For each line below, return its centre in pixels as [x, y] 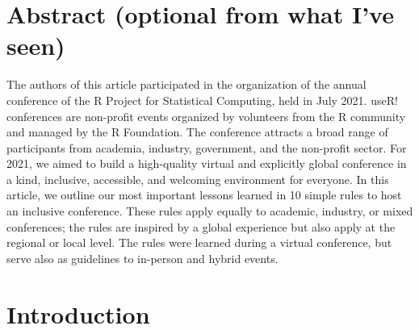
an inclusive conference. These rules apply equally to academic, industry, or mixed [210, 211]
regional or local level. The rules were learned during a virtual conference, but [199, 242]
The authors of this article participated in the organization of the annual [186, 84]
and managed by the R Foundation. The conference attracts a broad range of [197, 132]
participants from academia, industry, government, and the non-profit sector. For [207, 147]
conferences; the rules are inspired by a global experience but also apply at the [201, 226]
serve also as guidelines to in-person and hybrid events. [142, 258]
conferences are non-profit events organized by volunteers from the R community [206, 116]
